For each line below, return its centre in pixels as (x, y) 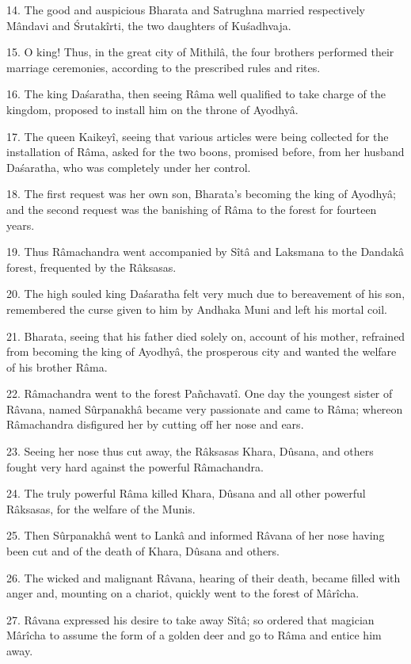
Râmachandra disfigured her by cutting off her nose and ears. (155, 424)
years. (21, 225)
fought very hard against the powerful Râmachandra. (135, 466)
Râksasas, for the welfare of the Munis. (101, 508)
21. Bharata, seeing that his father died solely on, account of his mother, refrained (206, 336)
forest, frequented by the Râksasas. (91, 267)
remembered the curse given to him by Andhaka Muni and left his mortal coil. (197, 309)
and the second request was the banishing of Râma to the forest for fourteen (192, 209)
